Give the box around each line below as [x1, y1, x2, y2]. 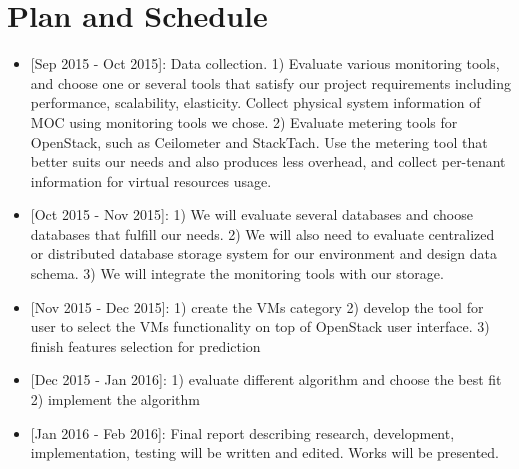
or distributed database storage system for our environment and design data [30, 243, 498, 264]
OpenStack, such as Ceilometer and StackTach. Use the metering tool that [30, 131, 488, 152]
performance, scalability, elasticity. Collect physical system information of [30, 92, 481, 113]
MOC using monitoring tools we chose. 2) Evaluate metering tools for [30, 111, 458, 132]
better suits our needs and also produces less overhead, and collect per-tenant [30, 151, 506, 172]
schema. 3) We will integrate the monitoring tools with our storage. [30, 263, 444, 284]
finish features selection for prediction [30, 335, 261, 356]
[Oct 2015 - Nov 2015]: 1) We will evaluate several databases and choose [30, 204, 473, 225]
